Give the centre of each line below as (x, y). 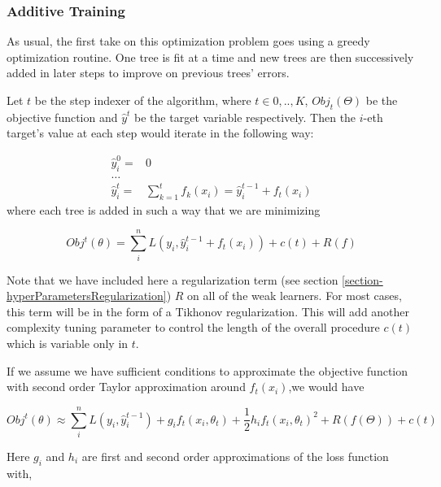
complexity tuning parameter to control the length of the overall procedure (193, 327)
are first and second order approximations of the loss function (235, 456)
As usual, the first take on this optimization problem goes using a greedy (188, 41)
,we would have (326, 387)
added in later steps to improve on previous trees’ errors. (148, 73)
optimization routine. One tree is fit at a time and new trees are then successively (210, 57)
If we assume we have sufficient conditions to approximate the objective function (207, 370)
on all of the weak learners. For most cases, (295, 296)
